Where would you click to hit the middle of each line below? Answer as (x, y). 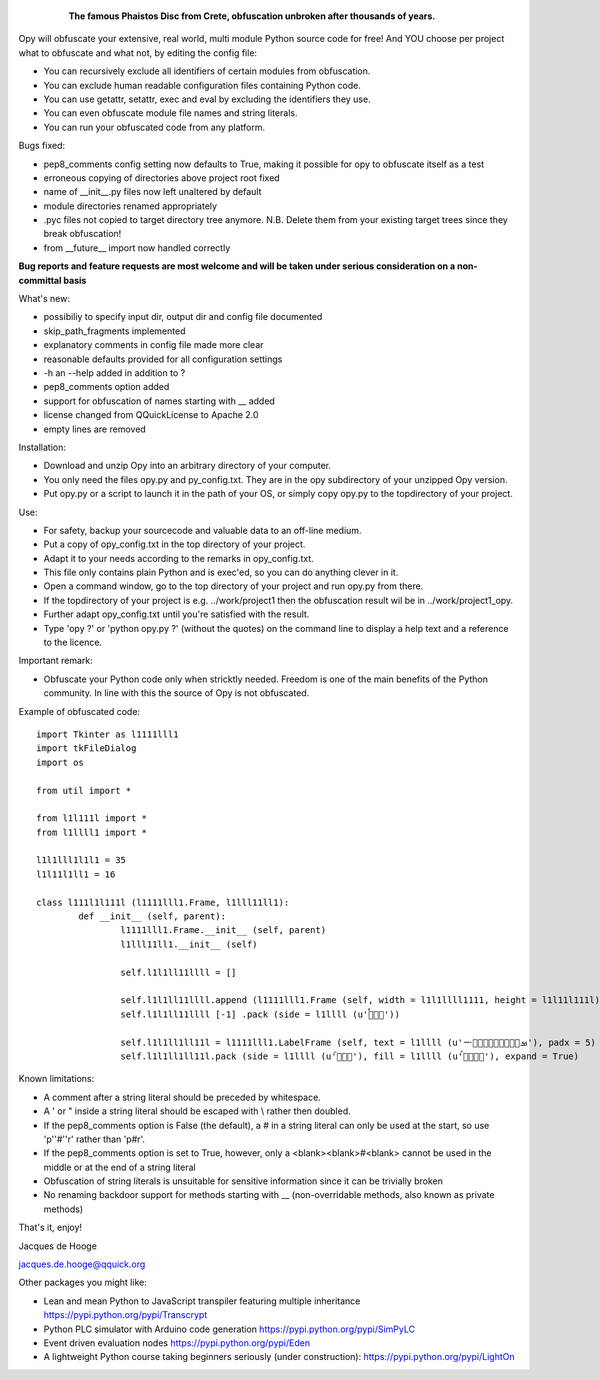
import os (60, 762)
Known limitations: (56, 1079)
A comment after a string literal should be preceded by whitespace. (182, 1097)
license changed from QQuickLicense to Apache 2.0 (151, 415)
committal (40, 280)
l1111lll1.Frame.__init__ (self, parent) (223, 930)
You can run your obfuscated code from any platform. (154, 127)
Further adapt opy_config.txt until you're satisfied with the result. (176, 614)
